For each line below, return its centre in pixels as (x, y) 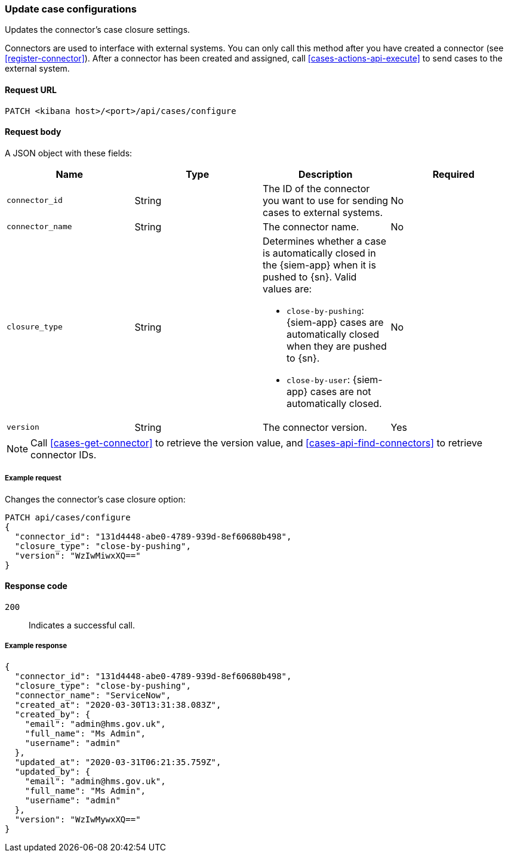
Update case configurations (71, 9)
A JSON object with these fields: (69, 153)
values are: (287, 289)
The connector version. (315, 427)
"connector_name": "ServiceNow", (93, 695)
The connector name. (311, 226)
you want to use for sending (326, 200)
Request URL (31, 90)
